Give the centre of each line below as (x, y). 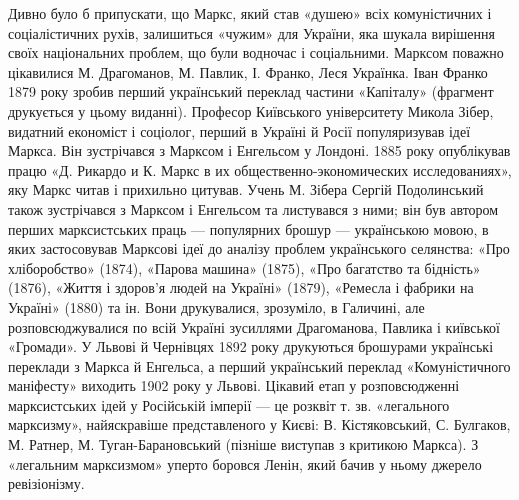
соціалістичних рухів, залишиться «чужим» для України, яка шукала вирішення (251, 32)
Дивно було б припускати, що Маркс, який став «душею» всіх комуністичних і (250, 13)
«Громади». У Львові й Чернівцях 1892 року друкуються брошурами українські (251, 346)
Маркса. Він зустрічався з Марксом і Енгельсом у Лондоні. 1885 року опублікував (259, 150)
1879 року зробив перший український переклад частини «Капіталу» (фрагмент (251, 91)
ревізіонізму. (46, 483)
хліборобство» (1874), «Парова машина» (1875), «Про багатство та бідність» (244, 267)
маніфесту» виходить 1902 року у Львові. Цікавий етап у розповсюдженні (234, 385)
